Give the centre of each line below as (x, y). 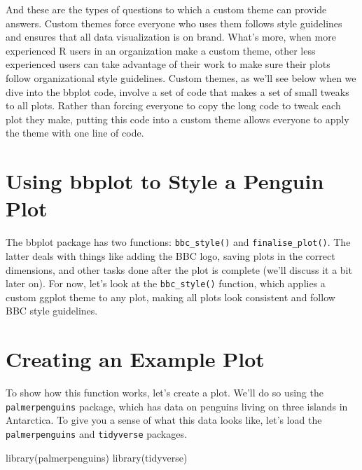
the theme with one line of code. (75, 133)
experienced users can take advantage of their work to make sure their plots (168, 64)
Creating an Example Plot (135, 359)
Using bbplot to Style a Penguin (165, 181)
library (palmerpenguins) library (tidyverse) (97, 457)
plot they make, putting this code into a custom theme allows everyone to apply (177, 119)
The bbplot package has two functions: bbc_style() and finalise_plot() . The (178, 242)
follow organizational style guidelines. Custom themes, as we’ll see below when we (181, 77)
